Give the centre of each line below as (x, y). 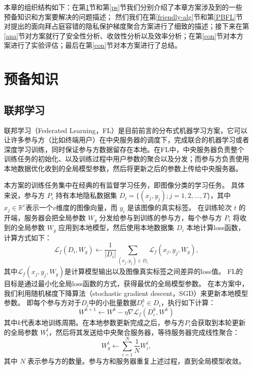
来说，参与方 (24, 195)
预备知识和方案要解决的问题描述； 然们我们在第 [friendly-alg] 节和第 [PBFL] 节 (123, 16)
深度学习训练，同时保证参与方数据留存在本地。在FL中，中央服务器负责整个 (124, 149)
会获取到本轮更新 (218, 322)
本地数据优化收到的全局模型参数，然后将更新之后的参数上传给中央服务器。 (123, 168)
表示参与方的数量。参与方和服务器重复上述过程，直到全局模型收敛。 (136, 361)
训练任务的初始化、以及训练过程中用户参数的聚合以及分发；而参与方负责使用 (126, 159)
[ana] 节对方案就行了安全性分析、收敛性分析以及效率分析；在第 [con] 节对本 (120, 35)
